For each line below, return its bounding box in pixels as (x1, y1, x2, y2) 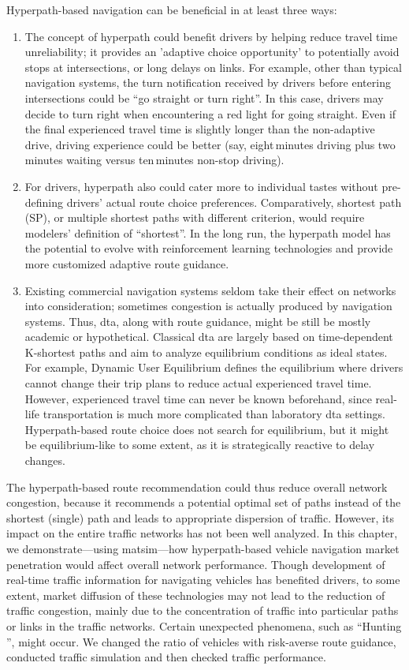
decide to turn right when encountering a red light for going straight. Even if (24, 105, 396, 122)
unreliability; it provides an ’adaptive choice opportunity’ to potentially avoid (24, 43, 400, 60)
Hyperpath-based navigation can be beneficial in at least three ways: (6, 2, 337, 17)
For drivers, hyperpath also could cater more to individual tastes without (24, 178, 378, 194)
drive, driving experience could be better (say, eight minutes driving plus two (24, 136, 396, 152)
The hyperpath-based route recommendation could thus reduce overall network (6, 478, 388, 495)
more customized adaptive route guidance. (24, 255, 229, 271)
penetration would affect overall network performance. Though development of (6, 556, 385, 572)
